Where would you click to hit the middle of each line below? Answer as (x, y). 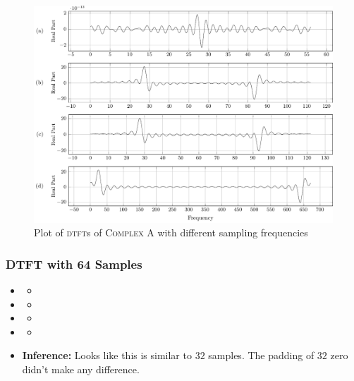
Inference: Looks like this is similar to (107, 355)
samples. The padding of (261, 355)
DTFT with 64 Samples (74, 264)
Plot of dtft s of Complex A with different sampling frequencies (171, 232)
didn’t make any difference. (81, 369)
